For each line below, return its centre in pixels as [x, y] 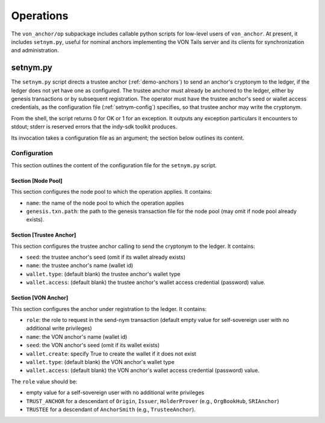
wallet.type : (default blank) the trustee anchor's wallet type [103, 274]
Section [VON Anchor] [40, 298]
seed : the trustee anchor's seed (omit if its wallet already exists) [106, 257]
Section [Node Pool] [37, 181]
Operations [40, 16]
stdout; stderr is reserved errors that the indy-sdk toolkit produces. [94, 127]
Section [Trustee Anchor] [44, 235]
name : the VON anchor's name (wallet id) [77, 336]
